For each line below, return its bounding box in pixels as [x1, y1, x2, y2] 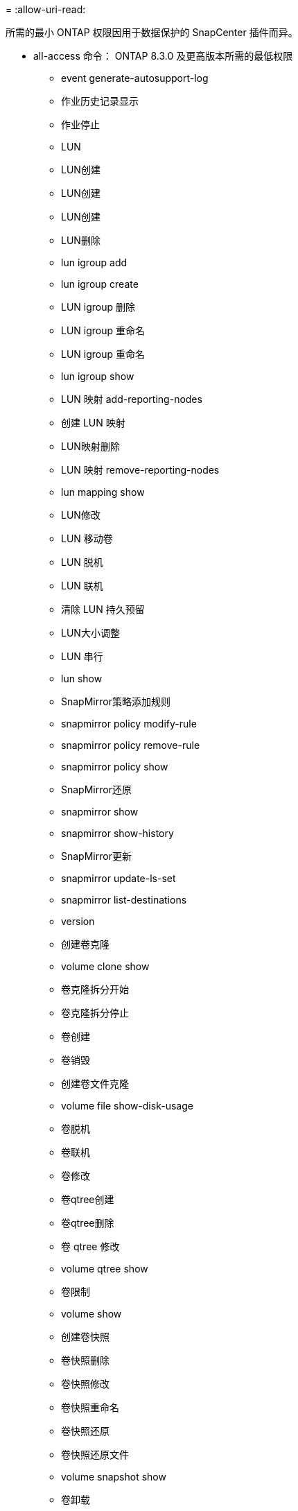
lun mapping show [61, 486, 145, 498]
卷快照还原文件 [61, 1449, 129, 1460]
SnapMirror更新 [61, 850, 132, 862]
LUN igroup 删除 [61, 301, 136, 313]
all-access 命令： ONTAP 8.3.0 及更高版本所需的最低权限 [33, 50, 293, 62]
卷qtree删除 [61, 1217, 114, 1229]
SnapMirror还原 [61, 784, 132, 795]
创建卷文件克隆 [61, 1078, 129, 1089]
